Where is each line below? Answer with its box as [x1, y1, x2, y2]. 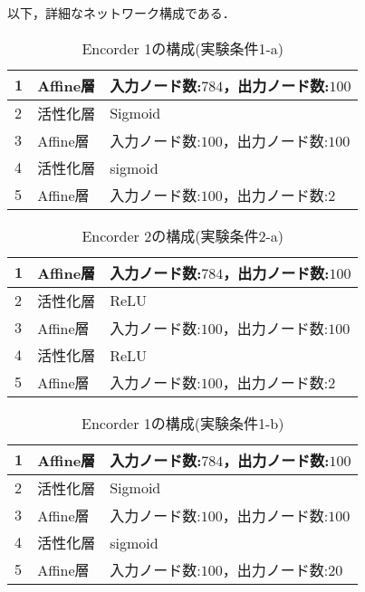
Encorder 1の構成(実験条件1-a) [82, 37, 283, 59]
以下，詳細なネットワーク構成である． [7, 4, 235, 22]
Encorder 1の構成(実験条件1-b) [82, 412, 284, 434]
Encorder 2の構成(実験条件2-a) [82, 224, 283, 246]
